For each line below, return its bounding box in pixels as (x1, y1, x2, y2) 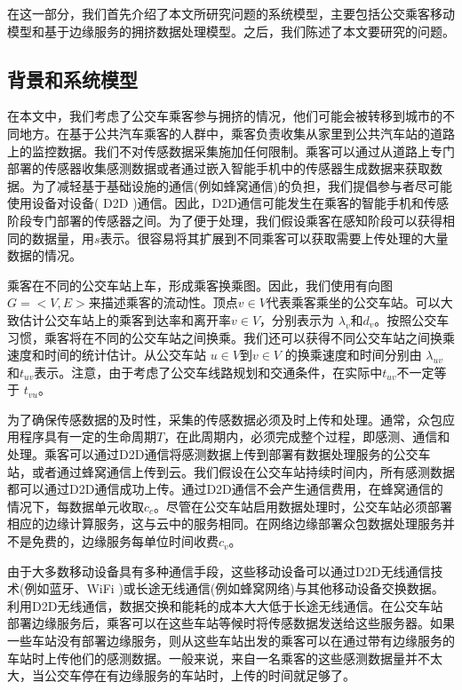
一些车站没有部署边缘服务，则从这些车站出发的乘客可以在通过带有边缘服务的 (7, 631, 455, 650)
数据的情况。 (7, 246, 82, 265)
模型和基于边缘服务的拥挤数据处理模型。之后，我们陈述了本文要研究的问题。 (7, 21, 455, 40)
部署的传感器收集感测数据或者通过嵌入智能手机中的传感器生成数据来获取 (7, 159, 430, 178)
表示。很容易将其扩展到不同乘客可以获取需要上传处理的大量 (100, 228, 449, 247)
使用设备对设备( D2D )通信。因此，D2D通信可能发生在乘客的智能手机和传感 (7, 194, 449, 212)
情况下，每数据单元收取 (7, 496, 144, 515)
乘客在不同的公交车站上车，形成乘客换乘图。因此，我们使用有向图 (7, 275, 393, 294)
